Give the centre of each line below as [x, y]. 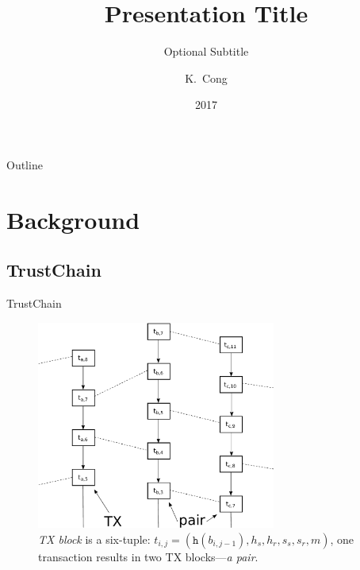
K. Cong [206, 78]
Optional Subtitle [206, 51]
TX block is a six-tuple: [94, 539]
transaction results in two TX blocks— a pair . [148, 556]
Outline [25, 164]
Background [73, 219]
